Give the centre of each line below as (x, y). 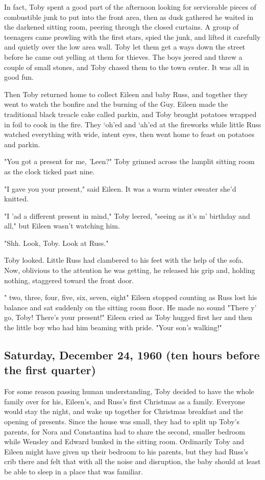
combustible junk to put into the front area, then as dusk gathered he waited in (129, 17)
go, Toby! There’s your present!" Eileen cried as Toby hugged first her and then (128, 317)
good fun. (19, 77)
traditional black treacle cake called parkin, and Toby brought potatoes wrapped (130, 114)
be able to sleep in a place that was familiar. (74, 471)
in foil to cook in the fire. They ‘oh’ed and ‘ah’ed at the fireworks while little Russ (133, 124)
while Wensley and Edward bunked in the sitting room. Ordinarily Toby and (124, 441)
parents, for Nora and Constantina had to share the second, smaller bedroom (125, 431)
